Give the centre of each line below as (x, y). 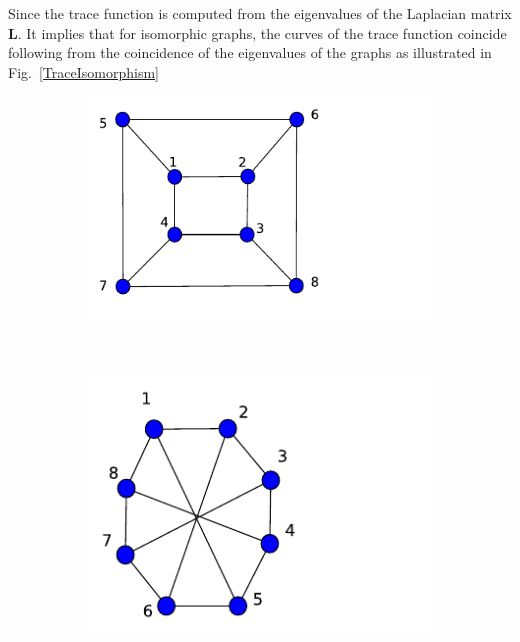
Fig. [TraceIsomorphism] (83, 71)
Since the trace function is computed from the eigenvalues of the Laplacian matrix (260, 13)
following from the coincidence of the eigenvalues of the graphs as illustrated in (250, 52)
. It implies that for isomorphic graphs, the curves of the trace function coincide (262, 32)
